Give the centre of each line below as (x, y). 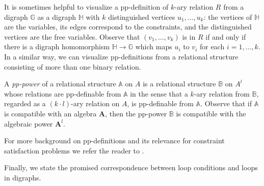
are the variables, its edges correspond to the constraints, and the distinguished (128, 27)
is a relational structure (179, 84)
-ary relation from (222, 93)
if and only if (226, 36)
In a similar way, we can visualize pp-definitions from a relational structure (121, 56)
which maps (154, 46)
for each (212, 46)
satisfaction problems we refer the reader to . (74, 150)
